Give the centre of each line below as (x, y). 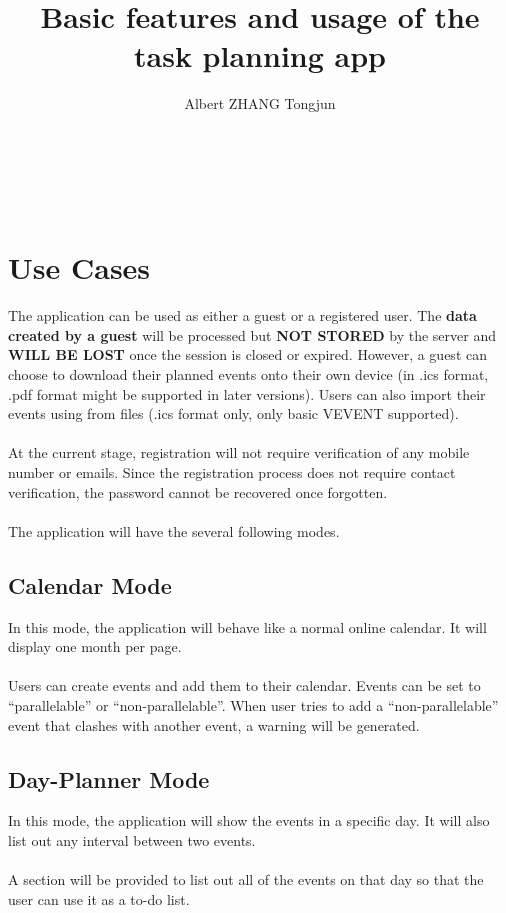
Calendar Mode (90, 584)
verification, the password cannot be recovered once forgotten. (198, 491)
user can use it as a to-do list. (99, 898)
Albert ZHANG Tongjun (260, 103)
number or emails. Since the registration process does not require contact (232, 471)
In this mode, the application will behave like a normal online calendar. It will (247, 626)
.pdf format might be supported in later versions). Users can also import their (247, 393)
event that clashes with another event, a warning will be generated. (214, 724)
